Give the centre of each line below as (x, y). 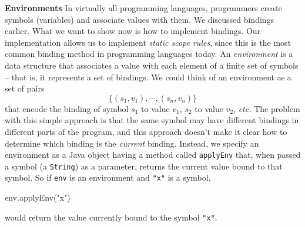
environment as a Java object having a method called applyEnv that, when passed (153, 155)
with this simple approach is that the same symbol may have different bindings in (152, 120)
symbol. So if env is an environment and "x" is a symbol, (108, 177)
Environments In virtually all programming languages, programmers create (143, 8)
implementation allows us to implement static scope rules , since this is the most (148, 42)
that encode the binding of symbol (67, 108)
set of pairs (25, 88)
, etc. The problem (267, 108)
